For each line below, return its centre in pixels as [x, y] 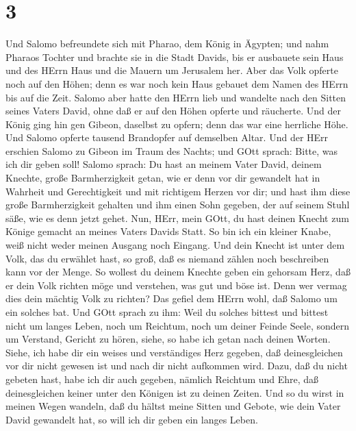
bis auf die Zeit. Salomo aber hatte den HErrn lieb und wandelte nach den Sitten [176, 97]
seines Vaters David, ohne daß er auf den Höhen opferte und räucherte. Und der [173, 111]
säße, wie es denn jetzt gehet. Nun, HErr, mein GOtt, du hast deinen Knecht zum [177, 218]
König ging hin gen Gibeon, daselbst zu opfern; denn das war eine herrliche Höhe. [177, 124]
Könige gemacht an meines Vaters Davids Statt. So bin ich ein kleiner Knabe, [168, 231]
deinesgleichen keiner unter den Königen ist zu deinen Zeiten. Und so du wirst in [175, 392]
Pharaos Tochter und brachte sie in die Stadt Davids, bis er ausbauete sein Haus [175, 57]
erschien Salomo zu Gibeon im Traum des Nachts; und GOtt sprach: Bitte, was [172, 150]
